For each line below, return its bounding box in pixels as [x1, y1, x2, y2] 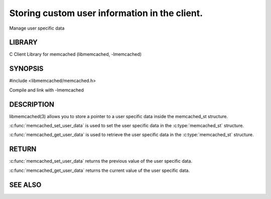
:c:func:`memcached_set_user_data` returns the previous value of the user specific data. [9, 158, 193, 164]
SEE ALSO [9, 180, 42, 189]
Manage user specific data [9, 25, 65, 31]
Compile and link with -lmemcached [9, 87, 84, 93]
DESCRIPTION [9, 100, 55, 109]
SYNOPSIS [9, 64, 44, 73]
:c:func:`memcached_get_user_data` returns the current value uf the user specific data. [9, 167, 190, 173]
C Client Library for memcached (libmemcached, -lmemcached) [9, 51, 142, 57]
